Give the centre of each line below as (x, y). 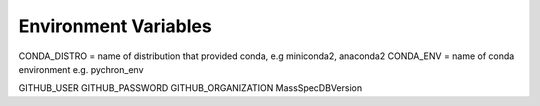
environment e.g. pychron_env (81, 69)
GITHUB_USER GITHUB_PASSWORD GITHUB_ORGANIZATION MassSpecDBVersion (190, 88)
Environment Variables (115, 26)
